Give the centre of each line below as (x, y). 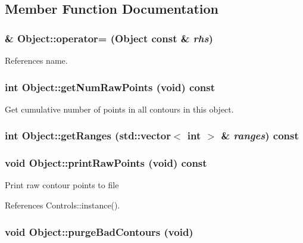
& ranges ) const (260, 135)
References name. (36, 60)
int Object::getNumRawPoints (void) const (110, 87)
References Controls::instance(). (63, 205)
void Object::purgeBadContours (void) (99, 231)
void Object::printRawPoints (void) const (106, 163)
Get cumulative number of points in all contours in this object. (119, 109)
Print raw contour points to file (62, 185)
